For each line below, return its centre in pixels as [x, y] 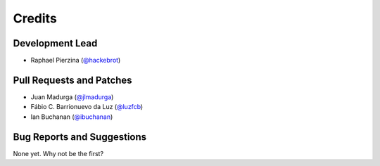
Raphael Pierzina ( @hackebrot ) [76, 60]
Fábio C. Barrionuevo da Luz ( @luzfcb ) [87, 107]
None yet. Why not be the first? [58, 153]
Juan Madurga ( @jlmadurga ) [72, 97]
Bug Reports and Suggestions [80, 137]
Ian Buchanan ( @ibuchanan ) [72, 117]
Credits [35, 18]
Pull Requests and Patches [73, 80]
